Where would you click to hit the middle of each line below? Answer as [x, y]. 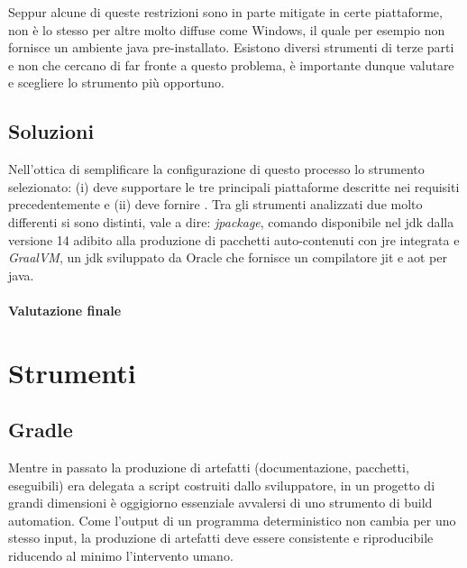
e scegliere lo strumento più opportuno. [116, 82]
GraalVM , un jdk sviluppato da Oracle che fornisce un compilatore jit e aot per [228, 257]
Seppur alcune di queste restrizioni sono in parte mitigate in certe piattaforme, [225, 12]
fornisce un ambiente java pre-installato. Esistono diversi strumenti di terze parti [231, 47]
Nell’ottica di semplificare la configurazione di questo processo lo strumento [216, 169]
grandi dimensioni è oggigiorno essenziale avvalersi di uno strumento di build [220, 503]
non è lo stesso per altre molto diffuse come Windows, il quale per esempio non [227, 29]
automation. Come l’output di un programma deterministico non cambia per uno [232, 520]
